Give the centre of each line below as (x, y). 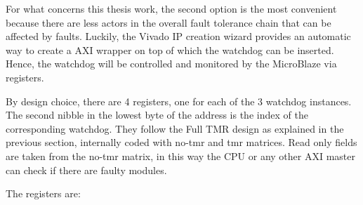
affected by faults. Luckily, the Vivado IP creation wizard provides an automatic (178, 36)
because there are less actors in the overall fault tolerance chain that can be (169, 22)
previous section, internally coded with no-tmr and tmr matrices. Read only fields (181, 142)
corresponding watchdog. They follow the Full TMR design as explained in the (175, 128)
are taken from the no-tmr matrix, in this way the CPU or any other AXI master (180, 156)
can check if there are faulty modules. (86, 170)
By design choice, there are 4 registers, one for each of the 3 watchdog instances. (179, 101)
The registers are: (43, 193)
